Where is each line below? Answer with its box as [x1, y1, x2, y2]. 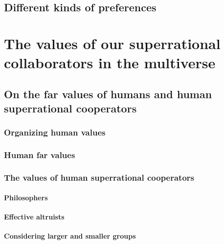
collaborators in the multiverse [4, 53, 216, 73]
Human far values [4, 149, 75, 161]
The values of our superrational [4, 33, 221, 53]
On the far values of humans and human [4, 86, 212, 101]
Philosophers [4, 192, 48, 202]
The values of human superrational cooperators [4, 171, 195, 184]
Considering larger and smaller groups [4, 231, 136, 241]
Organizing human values [4, 126, 106, 138]
